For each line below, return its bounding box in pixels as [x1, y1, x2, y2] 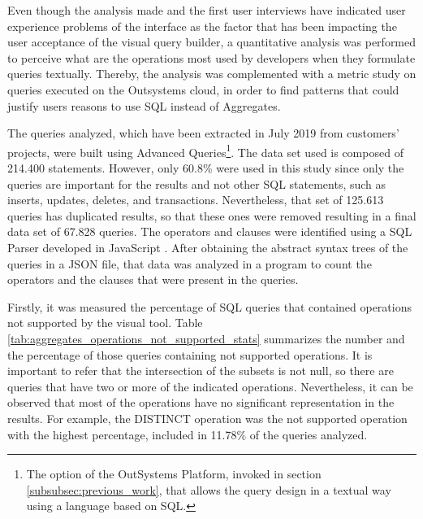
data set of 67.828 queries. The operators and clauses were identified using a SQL [7, 223, 412, 240]
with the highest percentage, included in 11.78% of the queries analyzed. [7, 425, 368, 443]
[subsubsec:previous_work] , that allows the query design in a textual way [26, 481, 391, 498]
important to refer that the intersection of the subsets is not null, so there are [7, 362, 394, 379]
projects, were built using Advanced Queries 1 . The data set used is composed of [7, 141, 404, 160]
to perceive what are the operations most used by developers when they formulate [7, 49, 416, 66]
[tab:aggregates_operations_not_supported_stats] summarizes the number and [7, 329, 405, 347]
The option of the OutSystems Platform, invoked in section [26, 465, 322, 482]
